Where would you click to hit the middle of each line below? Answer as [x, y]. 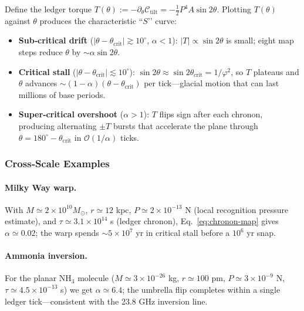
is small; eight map [260, 40]
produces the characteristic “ [91, 20]
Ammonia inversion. [46, 256]
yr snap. [261, 232]
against [18, 20]
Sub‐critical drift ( [56, 40]
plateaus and [276, 71]
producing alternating [58, 125]
